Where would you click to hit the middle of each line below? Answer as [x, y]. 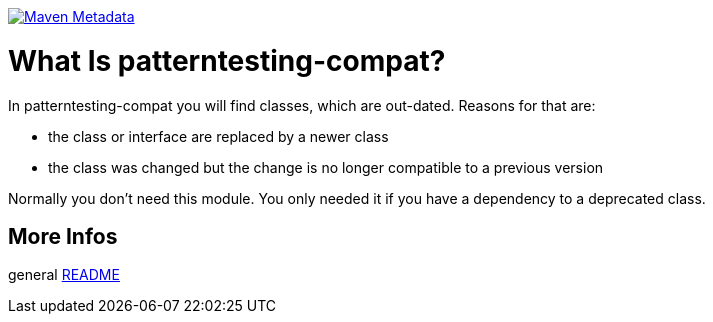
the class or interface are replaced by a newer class [218, 136]
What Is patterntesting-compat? [227, 60]
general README [64, 275]
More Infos [63, 236]
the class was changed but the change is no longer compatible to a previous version [326, 167]
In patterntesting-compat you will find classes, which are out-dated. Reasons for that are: [302, 105]
